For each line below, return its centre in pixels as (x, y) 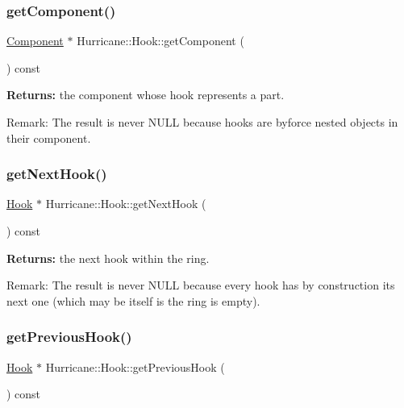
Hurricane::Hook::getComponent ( (160, 41)
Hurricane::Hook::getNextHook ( (126, 204)
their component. (49, 137)
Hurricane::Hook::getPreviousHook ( (135, 366)
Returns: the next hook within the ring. (108, 258)
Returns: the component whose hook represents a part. (146, 95)
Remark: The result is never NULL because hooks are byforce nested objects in (202, 122)
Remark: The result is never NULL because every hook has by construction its (201, 285)
